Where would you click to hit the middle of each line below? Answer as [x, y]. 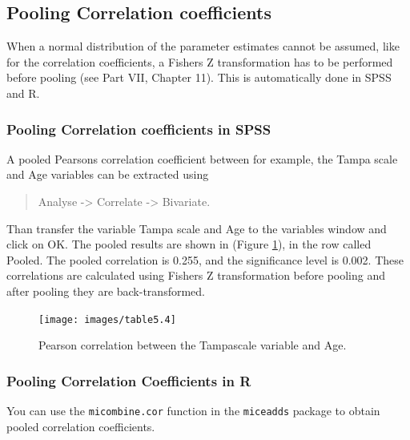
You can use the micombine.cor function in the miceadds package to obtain [193, 411]
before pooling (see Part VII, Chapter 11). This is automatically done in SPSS [199, 77]
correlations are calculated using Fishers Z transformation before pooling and [196, 275]
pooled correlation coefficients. [81, 426]
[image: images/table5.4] [107, 319]
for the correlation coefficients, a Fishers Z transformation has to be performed [200, 61]
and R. [23, 93]
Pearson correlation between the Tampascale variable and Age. [193, 345]
